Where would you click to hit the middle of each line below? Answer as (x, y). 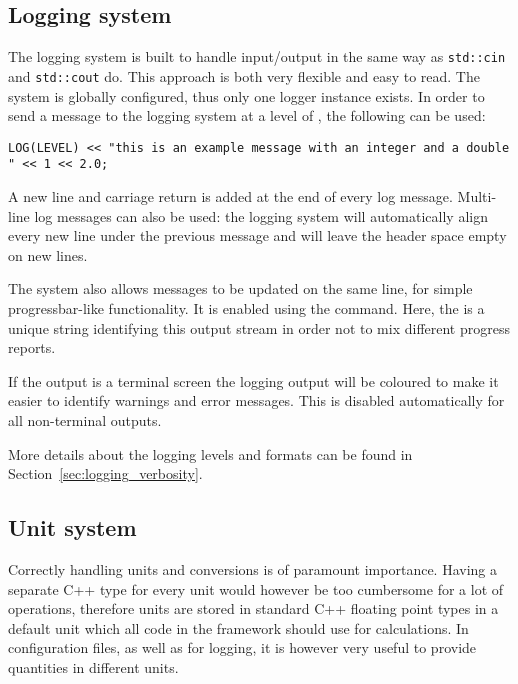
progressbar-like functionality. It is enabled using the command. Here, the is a (246, 307)
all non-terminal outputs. (85, 419)
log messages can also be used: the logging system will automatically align (261, 215)
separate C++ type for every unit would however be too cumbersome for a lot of (256, 588)
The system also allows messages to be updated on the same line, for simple (240, 288)
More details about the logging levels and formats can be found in (210, 453)
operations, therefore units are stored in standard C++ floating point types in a (253, 608)
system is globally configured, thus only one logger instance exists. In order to (246, 95)
